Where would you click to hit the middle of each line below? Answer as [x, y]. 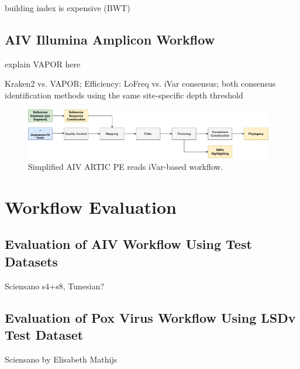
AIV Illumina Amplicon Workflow [110, 39]
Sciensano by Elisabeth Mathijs [61, 359]
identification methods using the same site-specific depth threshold [124, 95]
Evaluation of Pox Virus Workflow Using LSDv [150, 317]
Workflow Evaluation [91, 206]
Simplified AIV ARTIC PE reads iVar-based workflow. [126, 167]
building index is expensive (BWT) [68, 8]
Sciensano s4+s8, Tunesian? [54, 286]
